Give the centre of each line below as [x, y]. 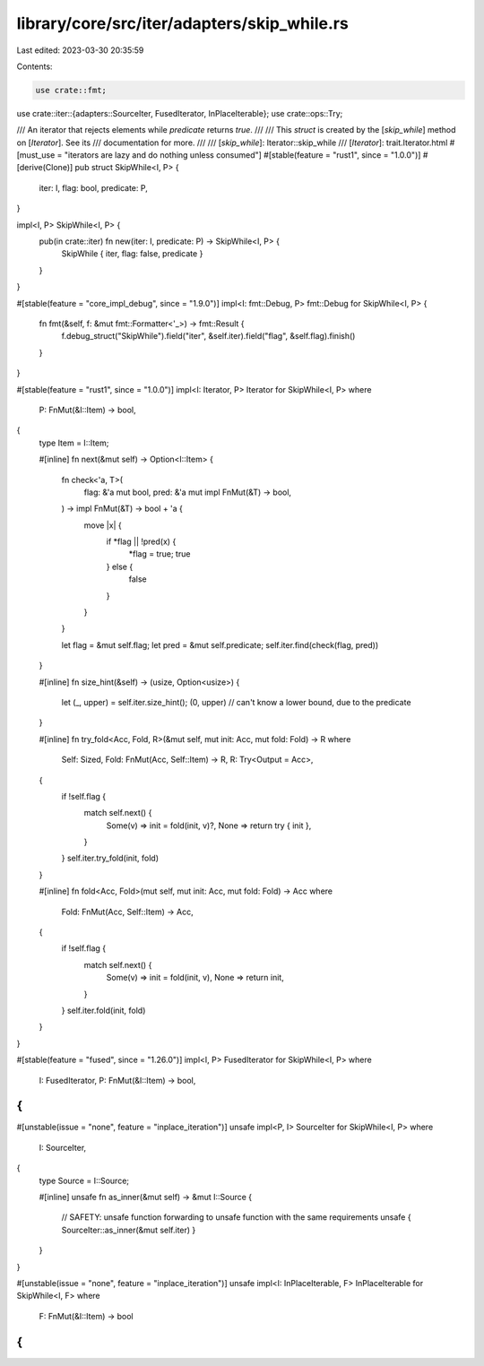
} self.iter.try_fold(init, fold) [110, 858]
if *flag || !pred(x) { [141, 541]
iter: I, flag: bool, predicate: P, [93, 187]
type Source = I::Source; [84, 1180]
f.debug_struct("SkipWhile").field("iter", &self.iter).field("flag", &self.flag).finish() [208, 336]
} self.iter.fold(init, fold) [104, 1010]
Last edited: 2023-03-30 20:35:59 [80, 50]
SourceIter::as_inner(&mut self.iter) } [129, 1230]
